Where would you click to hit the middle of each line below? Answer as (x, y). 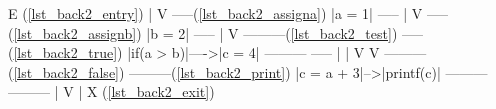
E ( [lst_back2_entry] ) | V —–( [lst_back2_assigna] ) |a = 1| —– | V (215, 13)
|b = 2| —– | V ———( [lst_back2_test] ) (272, 32)
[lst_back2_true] (65, 52)
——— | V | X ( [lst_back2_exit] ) (111, 91)
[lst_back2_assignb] (75, 32)
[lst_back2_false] (66, 71)
